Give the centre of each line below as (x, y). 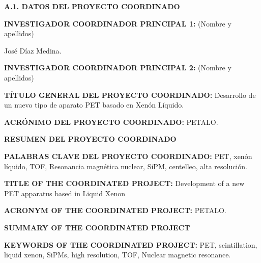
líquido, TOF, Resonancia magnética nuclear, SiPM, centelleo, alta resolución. (126, 166)
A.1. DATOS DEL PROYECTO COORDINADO (92, 6)
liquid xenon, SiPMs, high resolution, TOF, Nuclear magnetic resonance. (118, 255)
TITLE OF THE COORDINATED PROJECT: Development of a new (124, 183)
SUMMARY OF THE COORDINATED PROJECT (97, 227)
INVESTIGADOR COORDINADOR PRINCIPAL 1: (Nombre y (118, 23)
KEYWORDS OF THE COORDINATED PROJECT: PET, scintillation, (131, 244)
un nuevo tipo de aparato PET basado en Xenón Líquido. (94, 105)
